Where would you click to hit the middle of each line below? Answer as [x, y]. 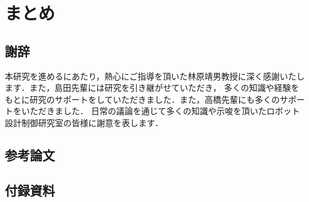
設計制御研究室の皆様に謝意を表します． [84, 122]
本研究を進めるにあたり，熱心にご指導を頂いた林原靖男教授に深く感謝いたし [155, 76]
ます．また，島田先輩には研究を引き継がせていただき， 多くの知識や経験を [152, 88]
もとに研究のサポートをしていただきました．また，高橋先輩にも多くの [143, 99]
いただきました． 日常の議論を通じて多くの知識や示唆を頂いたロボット [160, 111]
